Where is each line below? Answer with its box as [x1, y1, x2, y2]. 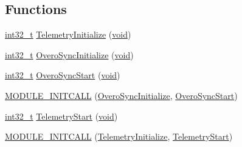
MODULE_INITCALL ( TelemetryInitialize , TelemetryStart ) [5, 130, 233, 143]
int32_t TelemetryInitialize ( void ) [5, 28, 131, 41]
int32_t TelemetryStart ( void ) [5, 109, 118, 122]
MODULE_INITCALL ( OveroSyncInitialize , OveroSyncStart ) [5, 89, 238, 101]
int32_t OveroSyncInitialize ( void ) [5, 48, 134, 61]
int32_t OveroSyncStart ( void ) [5, 69, 120, 81]
